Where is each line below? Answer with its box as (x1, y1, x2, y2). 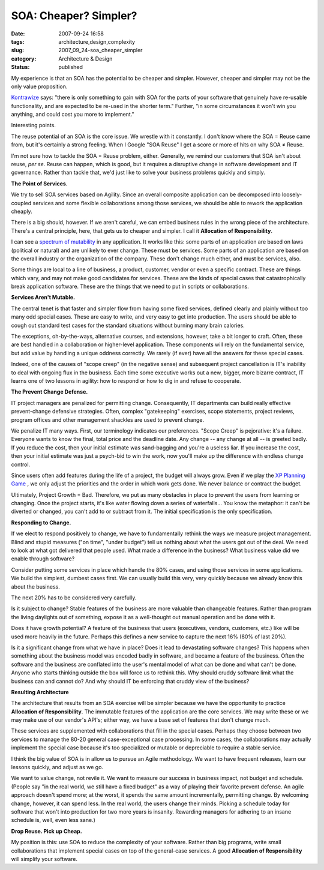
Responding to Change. (11, 519, 71, 526)
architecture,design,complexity (58, 38, 135, 45)
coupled (11, 199, 32, 206)
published (58, 64, 83, 71)
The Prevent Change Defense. (11, 388, 88, 395)
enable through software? (11, 555, 75, 562)
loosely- (282, 191, 302, 198)
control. (11, 461, 31, 468)
